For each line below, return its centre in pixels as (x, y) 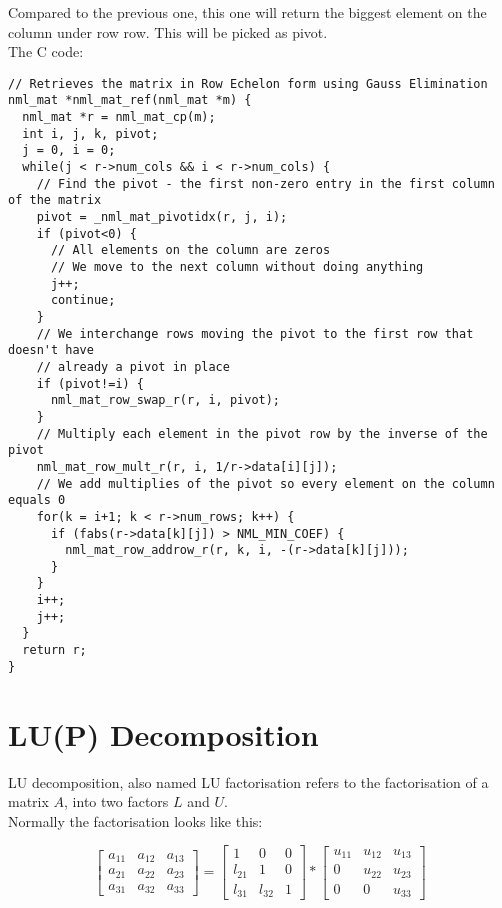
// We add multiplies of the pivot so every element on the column (265, 483)
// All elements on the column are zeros (190, 250)
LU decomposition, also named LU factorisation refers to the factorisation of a (248, 781)
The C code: (46, 51)
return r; (54, 650)
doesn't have (51, 350)
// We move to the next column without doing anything (237, 267)
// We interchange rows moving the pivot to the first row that (255, 333)
